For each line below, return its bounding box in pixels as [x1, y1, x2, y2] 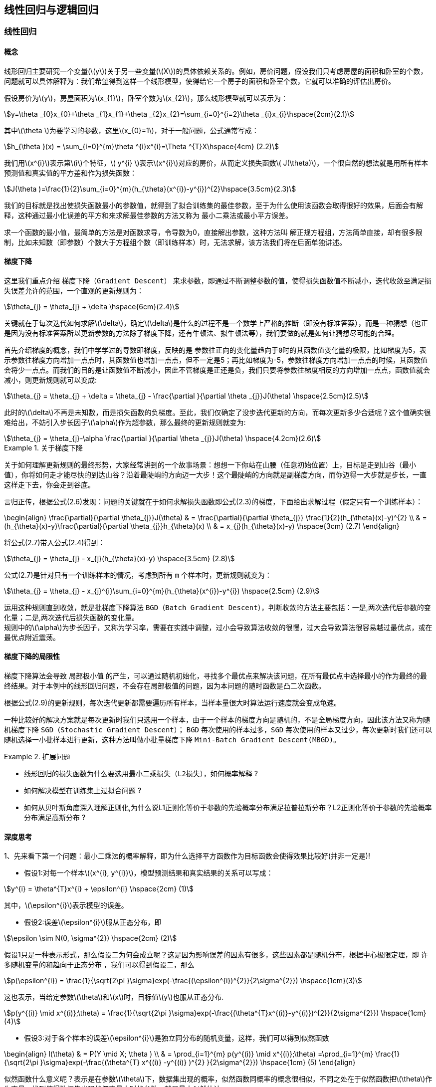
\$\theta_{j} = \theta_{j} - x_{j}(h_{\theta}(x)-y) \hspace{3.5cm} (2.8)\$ [4, 554, 235, 563]
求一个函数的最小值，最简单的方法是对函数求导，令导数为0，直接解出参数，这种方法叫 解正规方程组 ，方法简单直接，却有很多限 [4, 227, 423, 236]
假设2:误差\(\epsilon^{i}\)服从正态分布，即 [24, 918, 162, 927]
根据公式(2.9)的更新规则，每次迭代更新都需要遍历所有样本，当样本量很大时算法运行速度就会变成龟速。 [4, 698, 341, 707]
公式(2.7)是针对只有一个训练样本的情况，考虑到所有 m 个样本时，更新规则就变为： [4, 570, 272, 579]
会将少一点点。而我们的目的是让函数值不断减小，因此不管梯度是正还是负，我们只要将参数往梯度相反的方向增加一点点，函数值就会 [4, 365, 430, 374]
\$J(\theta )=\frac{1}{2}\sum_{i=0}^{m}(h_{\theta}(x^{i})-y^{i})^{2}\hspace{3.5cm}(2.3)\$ [4, 184, 296, 193]
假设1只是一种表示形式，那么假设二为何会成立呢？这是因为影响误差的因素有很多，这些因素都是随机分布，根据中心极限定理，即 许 [4, 950, 428, 959]
